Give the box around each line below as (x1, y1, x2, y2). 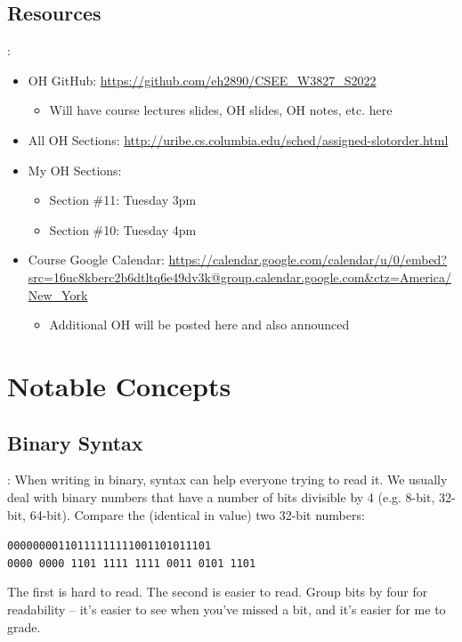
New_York (28, 285, 88, 304)
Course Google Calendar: (28, 250, 165, 269)
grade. (7, 617, 41, 636)
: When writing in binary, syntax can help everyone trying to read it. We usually (7, 470, 448, 489)
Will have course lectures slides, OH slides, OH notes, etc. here (49, 101, 393, 119)
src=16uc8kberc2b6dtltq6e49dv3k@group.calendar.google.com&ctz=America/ (28, 267, 451, 286)
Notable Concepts (7, 367, 231, 403)
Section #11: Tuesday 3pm (49, 191, 197, 209)
